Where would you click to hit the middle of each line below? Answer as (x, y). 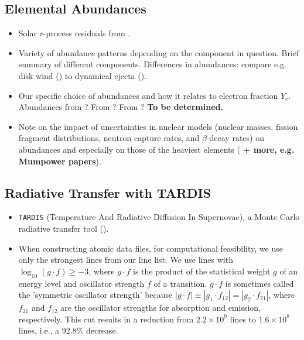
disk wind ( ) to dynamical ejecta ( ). (83, 75)
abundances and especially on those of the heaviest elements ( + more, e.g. (156, 149)
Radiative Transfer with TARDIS (108, 192)
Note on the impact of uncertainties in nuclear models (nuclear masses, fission (158, 126)
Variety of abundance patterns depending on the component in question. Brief (159, 52)
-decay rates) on (235, 138)
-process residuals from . (87, 33)
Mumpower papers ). (60, 161)
